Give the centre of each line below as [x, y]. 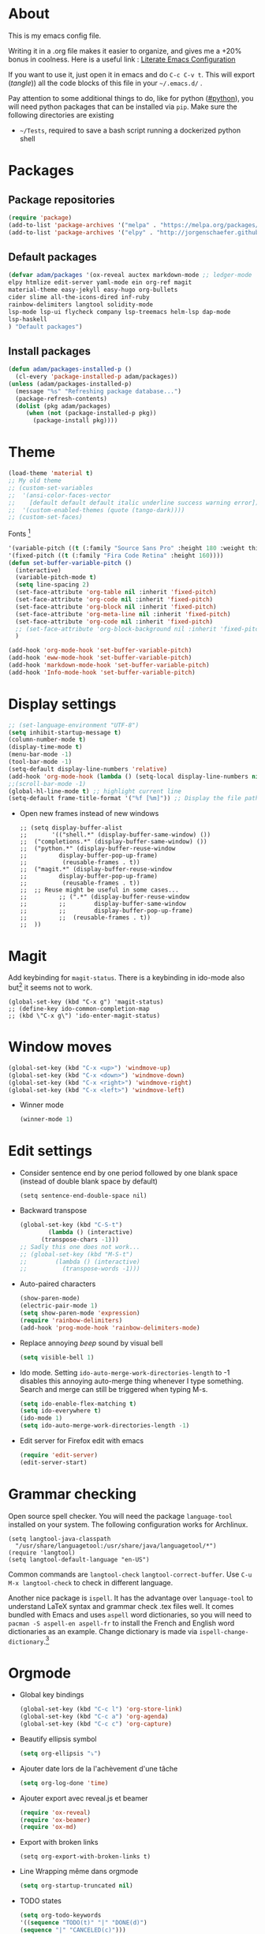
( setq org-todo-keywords [60, 1915]
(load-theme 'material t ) [50, 473]
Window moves [60, 1047]
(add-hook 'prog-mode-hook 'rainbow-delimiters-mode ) [110, 1328]
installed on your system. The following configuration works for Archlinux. [128, 1524]
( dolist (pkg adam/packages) [63, 406]
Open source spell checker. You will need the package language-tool [120, 1516]
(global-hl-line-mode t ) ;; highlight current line [95, 791]
